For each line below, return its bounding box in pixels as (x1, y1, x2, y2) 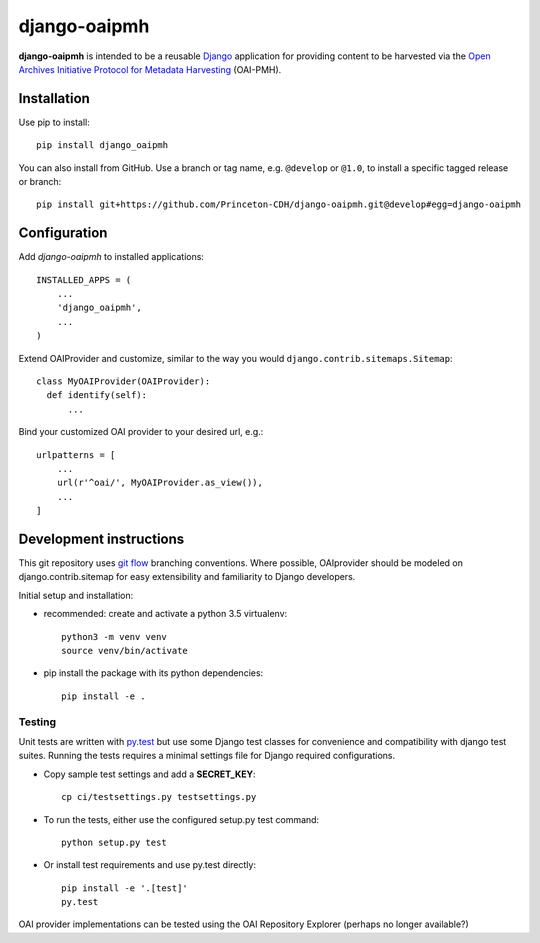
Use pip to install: (18, 116, 90, 128)
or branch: (18, 176, 62, 188)
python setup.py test (61, 836, 167, 848)
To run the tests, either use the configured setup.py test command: (43, 813, 320, 825)
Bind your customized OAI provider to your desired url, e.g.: (18, 426, 264, 438)
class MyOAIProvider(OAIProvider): (36, 376, 211, 387)
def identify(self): (46, 390, 148, 401)
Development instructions (18, 530, 185, 547)
